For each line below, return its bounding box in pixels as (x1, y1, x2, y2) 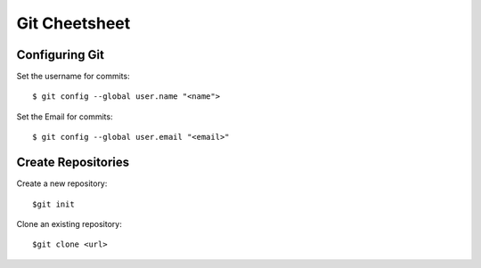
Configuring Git (16, 47, 104, 62)
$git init (32, 199, 75, 209)
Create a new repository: (16, 178, 108, 189)
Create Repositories (16, 155, 130, 170)
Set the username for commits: (16, 71, 130, 82)
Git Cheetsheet (16, 13, 131, 33)
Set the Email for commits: (16, 111, 113, 122)
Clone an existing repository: (16, 218, 122, 229)
